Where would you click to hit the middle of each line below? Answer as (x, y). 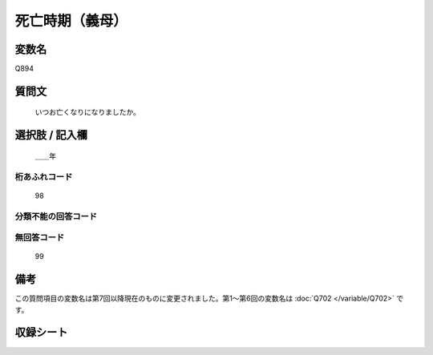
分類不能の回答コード (56, 216)
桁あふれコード (44, 176)
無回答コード (40, 238)
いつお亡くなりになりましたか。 (87, 112)
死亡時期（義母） (71, 21)
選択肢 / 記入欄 (51, 135)
